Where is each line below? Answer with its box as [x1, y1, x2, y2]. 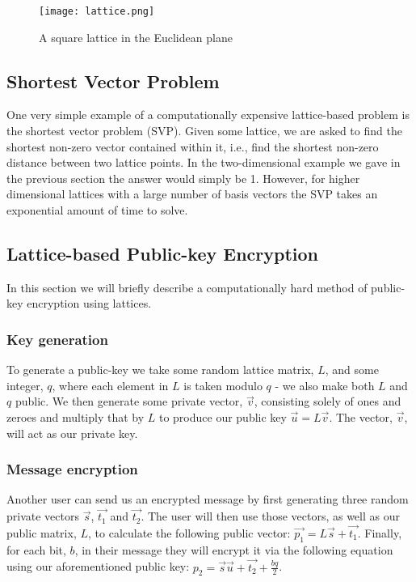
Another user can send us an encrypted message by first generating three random [6, 491, 409, 508]
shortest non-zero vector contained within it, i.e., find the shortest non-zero [6, 138, 379, 155]
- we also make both [275, 376, 375, 393]
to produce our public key [158, 409, 287, 425]
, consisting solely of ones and [254, 393, 401, 410]
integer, [6, 376, 44, 393]
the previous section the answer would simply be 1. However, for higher [6, 169, 360, 186]
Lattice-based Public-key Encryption [6, 241, 318, 266]
